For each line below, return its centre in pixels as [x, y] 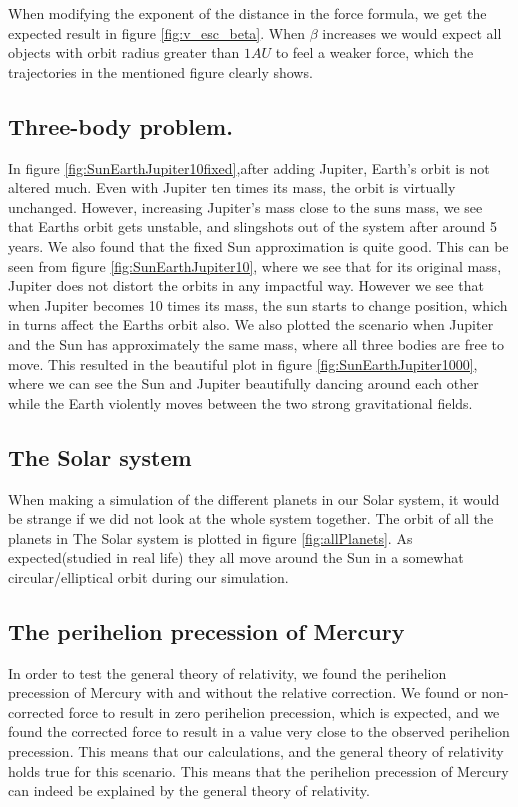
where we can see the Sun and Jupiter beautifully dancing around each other [243, 383]
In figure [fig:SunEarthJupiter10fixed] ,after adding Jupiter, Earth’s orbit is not [249, 167]
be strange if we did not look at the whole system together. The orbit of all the [251, 518]
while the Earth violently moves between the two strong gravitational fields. [240, 402]
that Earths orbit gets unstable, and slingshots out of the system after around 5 [253, 226]
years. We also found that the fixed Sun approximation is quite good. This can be [258, 245]
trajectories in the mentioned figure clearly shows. [160, 71]
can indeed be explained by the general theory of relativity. [189, 790]
